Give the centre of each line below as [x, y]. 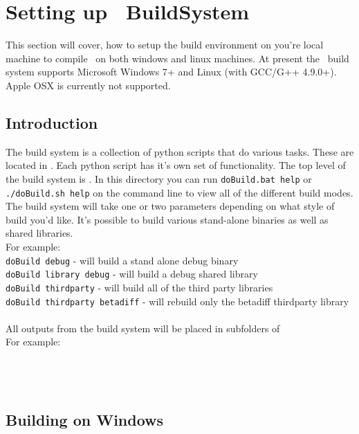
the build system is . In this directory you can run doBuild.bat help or [159, 178]
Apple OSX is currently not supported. [88, 85]
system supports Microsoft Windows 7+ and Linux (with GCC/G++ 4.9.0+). [171, 72]
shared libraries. [39, 233]
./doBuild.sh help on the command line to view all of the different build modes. [179, 192]
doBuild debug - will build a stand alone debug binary [122, 260]
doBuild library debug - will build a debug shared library [132, 274]
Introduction [52, 122]
